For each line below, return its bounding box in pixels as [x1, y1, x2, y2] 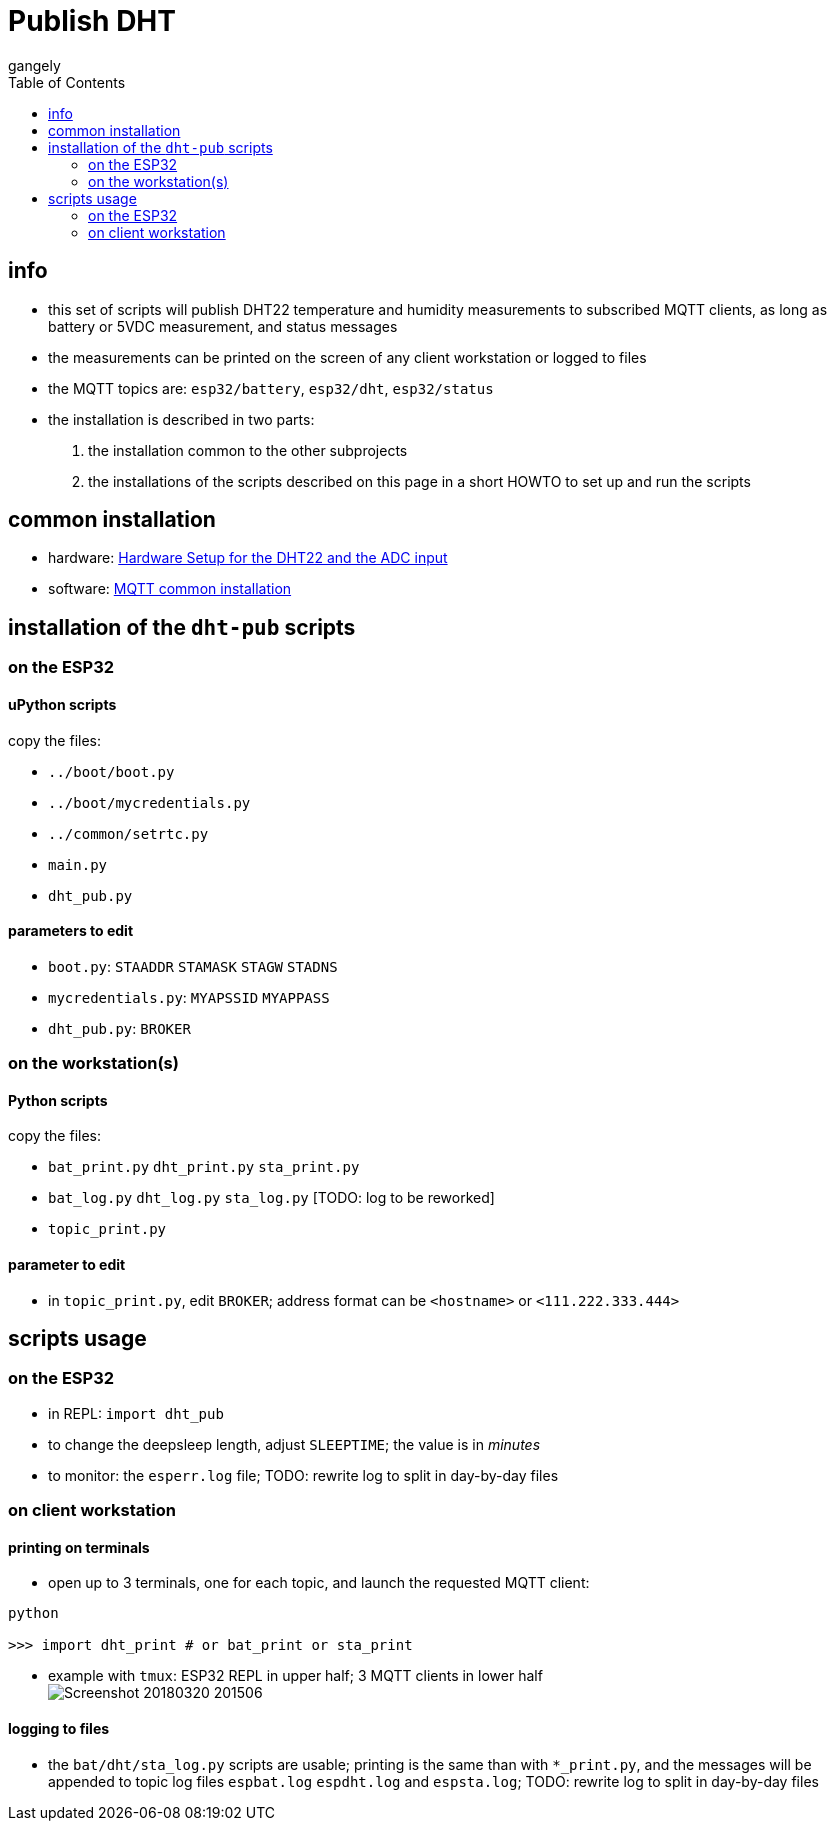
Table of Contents [8, 73, 126, 91]
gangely [8, 56, 61, 74]
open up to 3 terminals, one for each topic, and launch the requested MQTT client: [48, 1574, 590, 1592]
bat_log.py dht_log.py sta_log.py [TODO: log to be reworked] [48, 1189, 495, 1207]
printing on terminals [8, 1538, 150, 1556]
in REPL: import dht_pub [48, 1404, 224, 1422]
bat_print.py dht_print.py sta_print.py [48, 1159, 360, 1176]
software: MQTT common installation [48, 580, 292, 598]
